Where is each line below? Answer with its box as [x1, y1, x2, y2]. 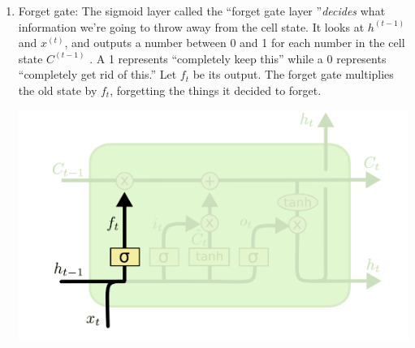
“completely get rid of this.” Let [18, 66, 177, 83]
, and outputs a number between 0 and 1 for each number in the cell [64, 34, 405, 51]
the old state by [18, 81, 97, 98]
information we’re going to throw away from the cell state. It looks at [18, 18, 365, 35]
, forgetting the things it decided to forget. [110, 81, 322, 98]
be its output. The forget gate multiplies [192, 66, 394, 83]
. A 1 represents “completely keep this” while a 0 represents [89, 49, 387, 67]
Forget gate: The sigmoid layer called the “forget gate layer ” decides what [18, 2, 386, 19]
